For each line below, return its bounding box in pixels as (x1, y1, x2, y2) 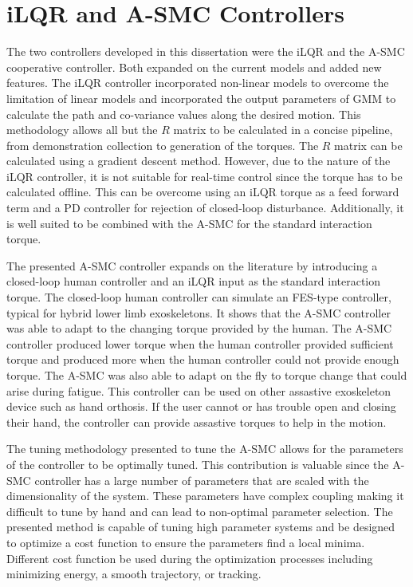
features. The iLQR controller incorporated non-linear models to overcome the (6, 74, 389, 91)
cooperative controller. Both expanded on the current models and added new (6, 58, 382, 75)
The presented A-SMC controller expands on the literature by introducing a (6, 257, 378, 274)
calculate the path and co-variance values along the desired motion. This (6, 105, 361, 122)
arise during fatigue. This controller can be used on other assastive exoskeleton (6, 382, 391, 399)
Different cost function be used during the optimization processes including (6, 550, 373, 566)
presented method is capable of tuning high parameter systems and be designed (6, 518, 395, 535)
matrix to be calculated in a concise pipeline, (173, 121, 393, 138)
